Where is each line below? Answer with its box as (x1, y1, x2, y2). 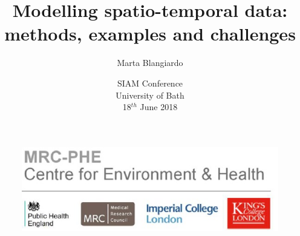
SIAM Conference (117, 76, 183, 89)
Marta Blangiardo (117, 56, 183, 69)
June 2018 (140, 100, 178, 113)
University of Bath (116, 88, 184, 101)
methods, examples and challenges (4, 21, 296, 46)
